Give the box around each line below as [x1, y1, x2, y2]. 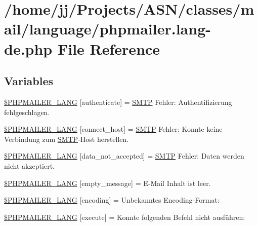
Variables [4, 73, 54, 89]
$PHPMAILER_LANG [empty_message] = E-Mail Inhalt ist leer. [4, 177, 211, 188]
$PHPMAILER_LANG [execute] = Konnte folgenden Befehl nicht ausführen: [4, 211, 245, 222]
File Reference [57, 38, 160, 59]
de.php [4, 38, 53, 59]
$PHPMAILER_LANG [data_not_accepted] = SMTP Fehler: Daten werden [4, 150, 244, 161]
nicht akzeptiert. [4, 160, 55, 171]
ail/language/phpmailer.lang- [4, 18, 211, 39]
